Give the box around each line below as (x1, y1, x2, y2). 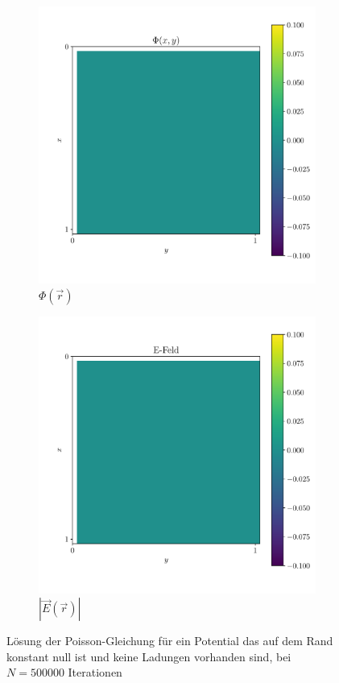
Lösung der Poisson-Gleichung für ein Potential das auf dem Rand (6, 632, 333, 649)
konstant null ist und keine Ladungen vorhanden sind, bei (6, 648, 291, 664)
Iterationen (68, 664, 122, 681)
